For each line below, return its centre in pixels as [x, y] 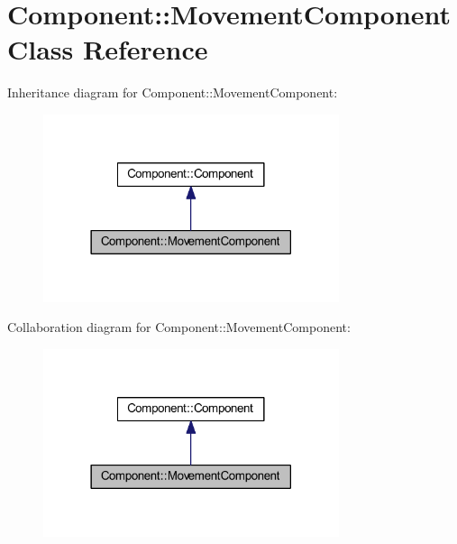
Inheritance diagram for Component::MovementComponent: [173, 92]
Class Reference [108, 49]
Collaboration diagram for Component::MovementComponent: [179, 327]
